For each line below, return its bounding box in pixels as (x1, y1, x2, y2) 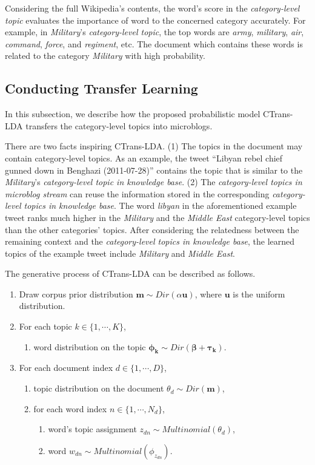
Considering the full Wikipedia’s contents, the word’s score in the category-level (5, 2, 300, 14)
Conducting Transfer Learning (5, 79, 198, 98)
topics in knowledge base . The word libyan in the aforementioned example (24, 199, 297, 212)
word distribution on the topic (33, 340, 146, 353)
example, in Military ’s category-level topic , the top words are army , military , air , (5, 25, 304, 38)
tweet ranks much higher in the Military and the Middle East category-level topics (5, 211, 310, 223)
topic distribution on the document (33, 382, 164, 395)
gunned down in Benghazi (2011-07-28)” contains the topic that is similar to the (5, 163, 303, 176)
